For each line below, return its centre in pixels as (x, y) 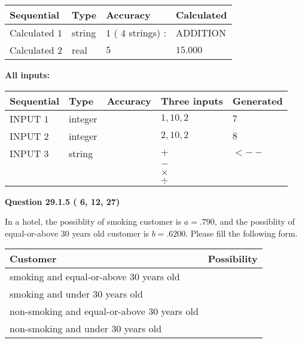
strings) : (147, 33)
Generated (257, 100)
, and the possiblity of (254, 221)
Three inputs (192, 100)
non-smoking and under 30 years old (86, 329)
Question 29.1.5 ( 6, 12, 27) (62, 201)
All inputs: (27, 75)
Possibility (233, 259)
